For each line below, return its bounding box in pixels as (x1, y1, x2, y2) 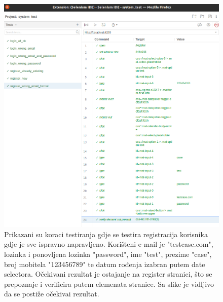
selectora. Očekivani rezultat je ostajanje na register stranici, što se (4, 269, 212, 279)
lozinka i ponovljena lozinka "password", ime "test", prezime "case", (4, 248, 212, 259)
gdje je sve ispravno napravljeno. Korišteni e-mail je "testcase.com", (4, 239, 213, 249)
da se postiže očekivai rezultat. (4, 288, 99, 299)
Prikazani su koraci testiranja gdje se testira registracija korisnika (4, 229, 208, 239)
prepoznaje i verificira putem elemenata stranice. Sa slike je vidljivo (4, 278, 214, 289)
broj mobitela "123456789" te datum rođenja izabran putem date (4, 258, 205, 269)
